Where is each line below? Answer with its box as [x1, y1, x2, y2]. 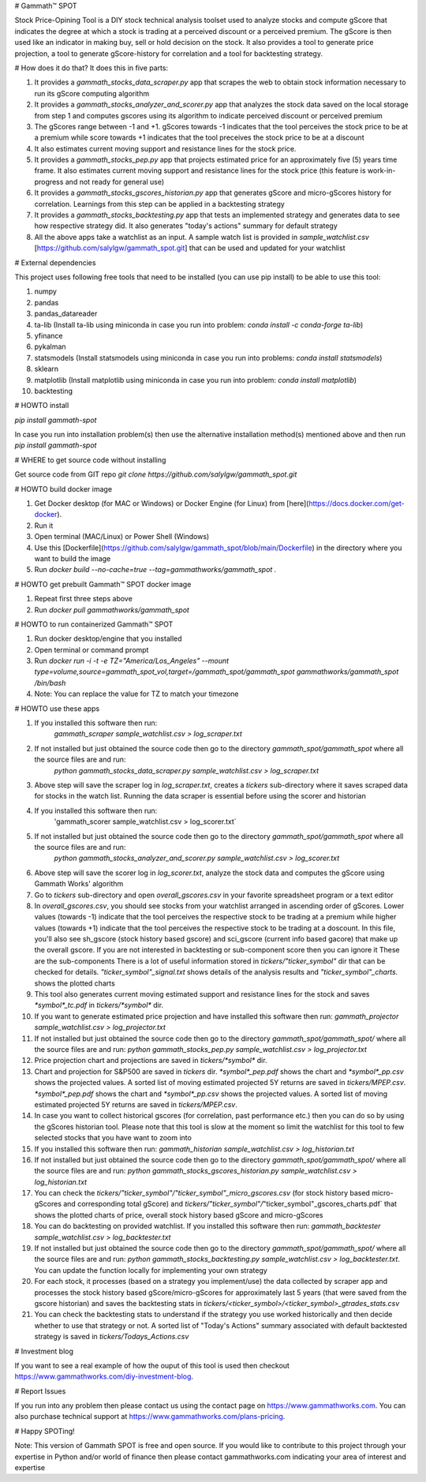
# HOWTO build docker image [14, 484, 113, 493]
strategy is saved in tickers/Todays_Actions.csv [34, 1332, 189, 1342]
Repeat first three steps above [34, 594, 133, 604]
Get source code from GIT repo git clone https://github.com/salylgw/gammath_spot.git [14, 470, 297, 479]
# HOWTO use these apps [14, 703, 100, 713]
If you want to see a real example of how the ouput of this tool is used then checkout [14, 1360, 290, 1370]
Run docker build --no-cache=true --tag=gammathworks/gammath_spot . [34, 565, 277, 574]
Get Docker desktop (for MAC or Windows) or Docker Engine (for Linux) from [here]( [34, 499, 309, 508]
